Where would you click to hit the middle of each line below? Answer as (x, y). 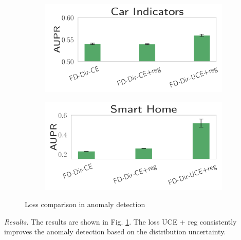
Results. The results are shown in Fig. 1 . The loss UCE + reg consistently (120, 221)
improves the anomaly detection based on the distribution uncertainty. (115, 232)
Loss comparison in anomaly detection (85, 204)
